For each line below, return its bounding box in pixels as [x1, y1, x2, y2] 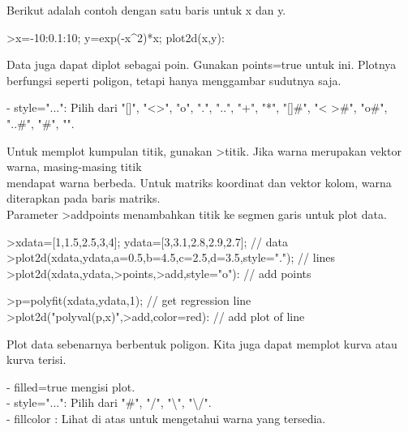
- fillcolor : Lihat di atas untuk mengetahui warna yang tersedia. [6, 409, 326, 426]
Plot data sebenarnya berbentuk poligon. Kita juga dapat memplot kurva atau [6, 335, 397, 352]
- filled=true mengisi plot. [6, 378, 135, 395]
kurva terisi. [6, 351, 67, 368]
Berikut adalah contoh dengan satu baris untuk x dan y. [6, 2, 286, 18]
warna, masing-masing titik [6, 158, 142, 175]
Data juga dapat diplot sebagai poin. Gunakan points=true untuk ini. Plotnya [6, 56, 397, 73]
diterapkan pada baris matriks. [6, 190, 161, 207]
